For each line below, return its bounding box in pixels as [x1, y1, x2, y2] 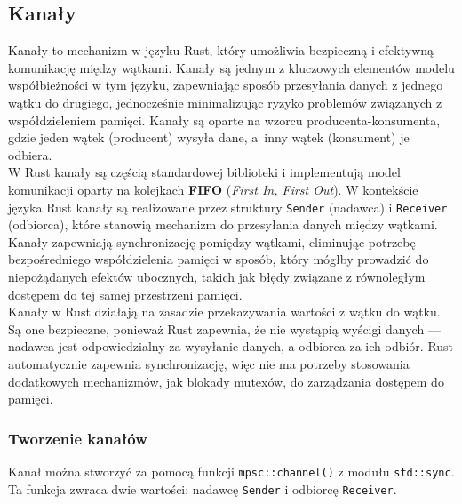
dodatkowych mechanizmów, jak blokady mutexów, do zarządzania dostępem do [8, 372, 444, 390]
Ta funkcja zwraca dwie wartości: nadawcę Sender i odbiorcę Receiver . [8, 479, 397, 498]
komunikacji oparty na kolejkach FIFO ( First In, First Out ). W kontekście [8, 180, 418, 198]
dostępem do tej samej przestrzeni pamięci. [8, 284, 243, 303]
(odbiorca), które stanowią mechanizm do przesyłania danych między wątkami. [8, 215, 438, 234]
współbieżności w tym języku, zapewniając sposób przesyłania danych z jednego [8, 76, 443, 94]
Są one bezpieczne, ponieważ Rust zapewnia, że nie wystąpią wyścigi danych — [8, 319, 441, 338]
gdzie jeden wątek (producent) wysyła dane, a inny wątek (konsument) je [8, 128, 410, 147]
